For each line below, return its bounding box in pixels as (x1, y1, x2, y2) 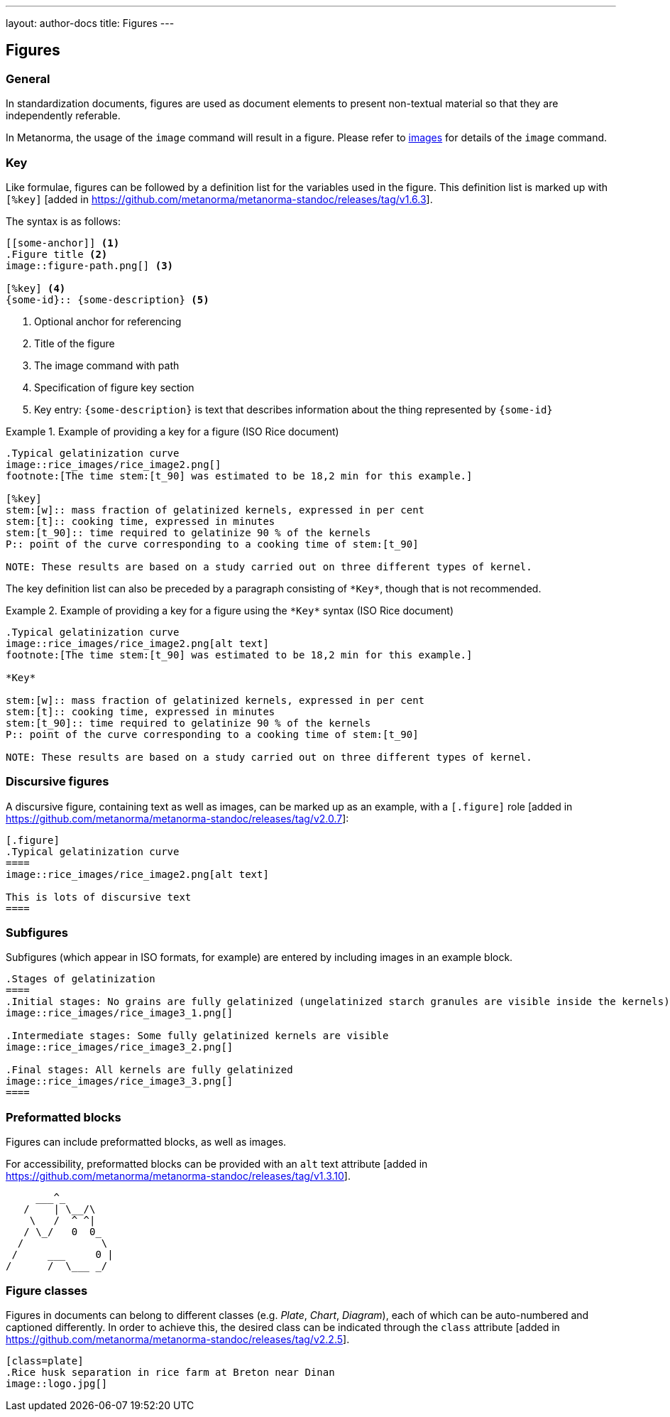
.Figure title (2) (6, 248, 108, 260)
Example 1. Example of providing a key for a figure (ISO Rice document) (6, 425, 339, 438)
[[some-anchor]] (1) (6, 237, 120, 249)
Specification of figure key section (34, 381, 194, 393)
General (6, 71, 50, 86)
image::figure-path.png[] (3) (6, 259, 174, 271)
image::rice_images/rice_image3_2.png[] (6, 1041, 234, 1053)
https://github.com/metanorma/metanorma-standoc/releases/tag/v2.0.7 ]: (6, 812, 349, 825)
